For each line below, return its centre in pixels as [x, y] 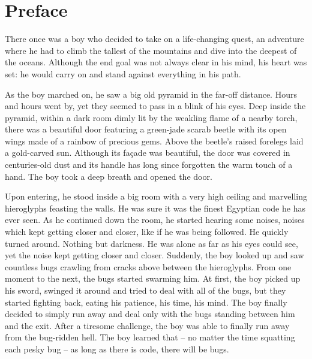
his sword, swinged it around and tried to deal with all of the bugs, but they [145, 290]
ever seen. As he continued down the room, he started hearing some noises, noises [155, 220]
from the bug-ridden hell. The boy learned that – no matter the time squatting [150, 337]
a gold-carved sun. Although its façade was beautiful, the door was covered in [148, 153]
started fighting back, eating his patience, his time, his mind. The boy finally [146, 302]
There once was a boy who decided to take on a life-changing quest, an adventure [154, 39]
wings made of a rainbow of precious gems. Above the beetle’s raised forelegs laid [154, 141]
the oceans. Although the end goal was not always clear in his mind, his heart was [156, 62]
